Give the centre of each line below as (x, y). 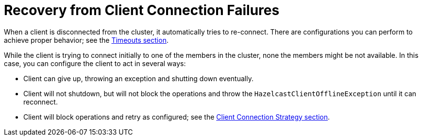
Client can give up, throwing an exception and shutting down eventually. (138, 78)
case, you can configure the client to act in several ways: (95, 63)
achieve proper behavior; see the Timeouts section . (86, 40)
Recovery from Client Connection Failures (142, 10)
